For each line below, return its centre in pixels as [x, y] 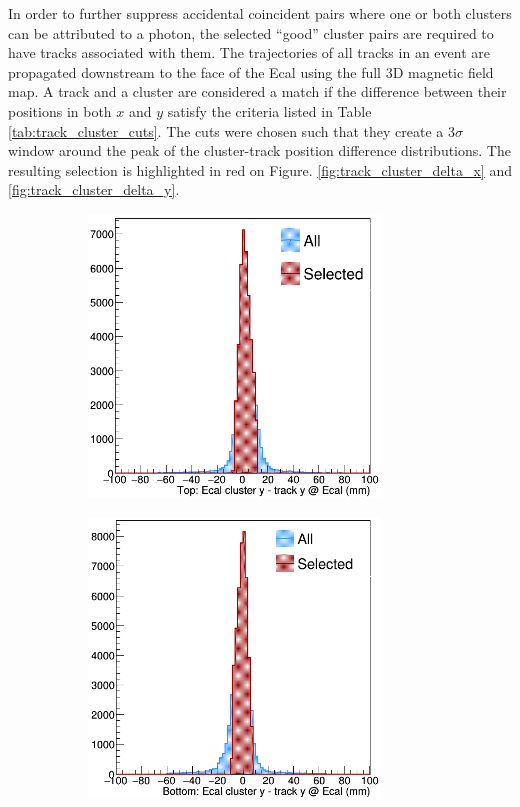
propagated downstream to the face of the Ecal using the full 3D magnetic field [251, 71]
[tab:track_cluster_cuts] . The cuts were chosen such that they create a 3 [231, 130]
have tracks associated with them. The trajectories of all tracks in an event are [249, 52]
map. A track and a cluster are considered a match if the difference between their [257, 91]
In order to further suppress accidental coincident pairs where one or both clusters [260, 13]
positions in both [60, 110]
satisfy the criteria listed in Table [269, 110]
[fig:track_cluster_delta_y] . [94, 189]
